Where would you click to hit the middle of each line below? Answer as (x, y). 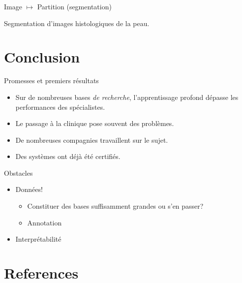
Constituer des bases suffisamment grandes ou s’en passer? (115, 206)
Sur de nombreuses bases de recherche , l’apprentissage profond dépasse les (127, 97)
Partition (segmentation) (74, 6)
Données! (29, 189)
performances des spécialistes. (60, 107)
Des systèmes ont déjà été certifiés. (68, 156)
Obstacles (18, 173)
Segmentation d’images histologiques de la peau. (77, 23)
